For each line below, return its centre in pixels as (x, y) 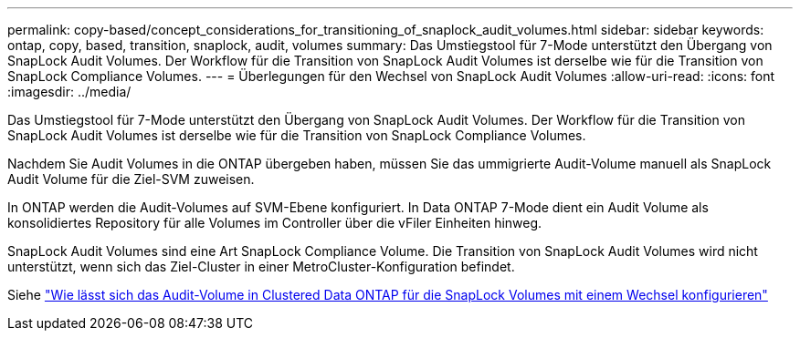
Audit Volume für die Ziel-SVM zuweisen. (131, 179)
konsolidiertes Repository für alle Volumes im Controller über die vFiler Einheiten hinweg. (275, 223)
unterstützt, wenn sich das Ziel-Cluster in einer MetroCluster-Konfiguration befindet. (261, 266)
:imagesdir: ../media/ (69, 92)
